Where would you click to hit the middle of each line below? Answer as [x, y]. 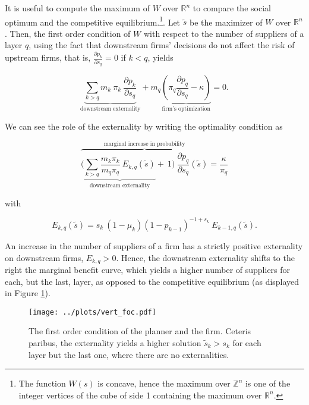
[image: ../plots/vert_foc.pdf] [92, 312]
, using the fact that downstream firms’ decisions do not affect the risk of [162, 45]
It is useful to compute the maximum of [77, 8]
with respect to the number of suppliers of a [224, 33]
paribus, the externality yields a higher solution [115, 342]
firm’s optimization [186, 109]
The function [42, 383]
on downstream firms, [44, 257]
